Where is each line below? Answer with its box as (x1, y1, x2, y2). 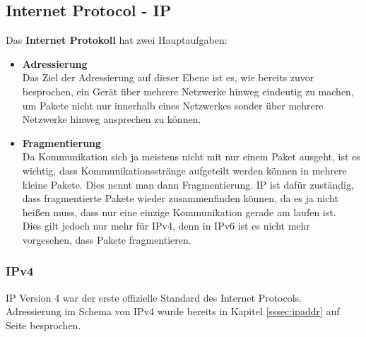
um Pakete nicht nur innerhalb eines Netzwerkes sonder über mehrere (22, 97, 324, 112)
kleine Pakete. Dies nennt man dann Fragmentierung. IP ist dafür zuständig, (22, 177, 354, 191)
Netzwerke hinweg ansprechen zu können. (22, 112, 201, 126)
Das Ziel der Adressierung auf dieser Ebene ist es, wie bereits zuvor (22, 70, 314, 85)
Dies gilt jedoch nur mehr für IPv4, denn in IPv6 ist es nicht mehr (22, 218, 310, 233)
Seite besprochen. (6, 317, 81, 332)
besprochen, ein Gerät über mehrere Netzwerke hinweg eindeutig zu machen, (22, 83, 354, 98)
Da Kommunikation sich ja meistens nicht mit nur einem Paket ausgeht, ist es (22, 149, 360, 164)
